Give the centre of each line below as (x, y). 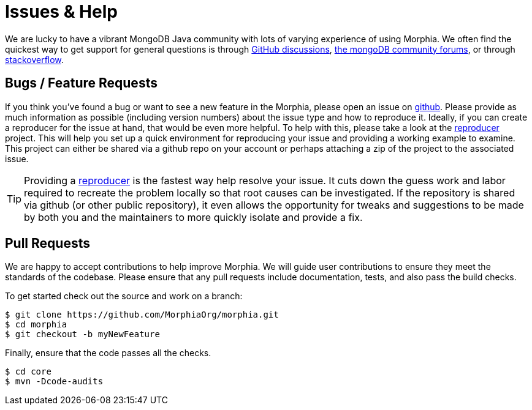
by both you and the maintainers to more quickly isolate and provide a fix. (193, 217)
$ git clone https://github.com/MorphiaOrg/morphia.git (142, 315)
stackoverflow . (34, 59)
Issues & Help (61, 12)
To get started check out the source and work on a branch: (124, 296)
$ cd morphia (36, 325)
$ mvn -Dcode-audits (54, 382)
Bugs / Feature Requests (81, 83)
